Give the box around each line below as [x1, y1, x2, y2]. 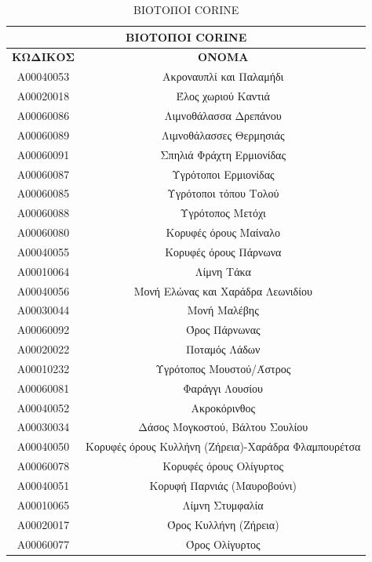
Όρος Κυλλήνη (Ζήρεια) [166, 516, 279, 532]
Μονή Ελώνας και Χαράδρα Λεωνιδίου [133, 282, 312, 299]
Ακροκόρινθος [191, 399, 256, 415]
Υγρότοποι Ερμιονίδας [171, 165, 275, 182]
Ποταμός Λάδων [186, 341, 261, 357]
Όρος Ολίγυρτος [185, 535, 261, 552]
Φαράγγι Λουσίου [183, 379, 263, 396]
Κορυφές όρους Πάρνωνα [165, 243, 282, 259]
